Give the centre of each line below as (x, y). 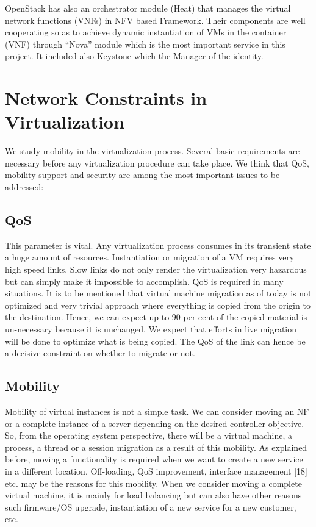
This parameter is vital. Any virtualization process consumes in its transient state (158, 245)
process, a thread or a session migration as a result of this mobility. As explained (156, 447)
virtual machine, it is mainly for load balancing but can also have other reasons (153, 495)
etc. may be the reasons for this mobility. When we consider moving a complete (153, 483)
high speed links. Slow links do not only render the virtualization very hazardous (156, 269)
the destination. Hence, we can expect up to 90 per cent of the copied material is (156, 317)
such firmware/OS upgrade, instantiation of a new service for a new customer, (151, 507)
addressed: (24, 187)
